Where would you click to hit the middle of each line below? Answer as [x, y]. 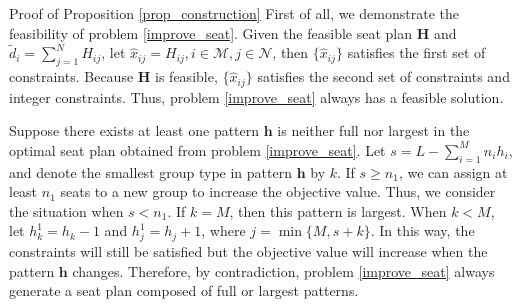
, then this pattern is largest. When [338, 210]
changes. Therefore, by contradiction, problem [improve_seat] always [283, 270]
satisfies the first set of [416, 52]
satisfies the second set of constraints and [383, 76]
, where [223, 230]
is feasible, [186, 76]
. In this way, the [422, 230]
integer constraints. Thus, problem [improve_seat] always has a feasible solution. [256, 96]
